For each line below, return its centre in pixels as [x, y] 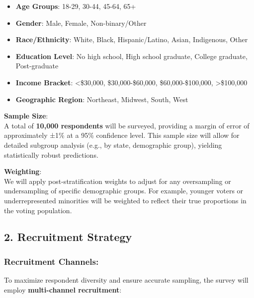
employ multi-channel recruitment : [63, 289]
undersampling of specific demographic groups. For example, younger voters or [124, 191]
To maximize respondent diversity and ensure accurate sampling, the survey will [126, 280]
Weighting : [23, 171]
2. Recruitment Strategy [68, 237]
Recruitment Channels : [51, 261]
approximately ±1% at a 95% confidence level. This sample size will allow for [122, 135]
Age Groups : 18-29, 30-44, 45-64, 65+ [76, 6]
